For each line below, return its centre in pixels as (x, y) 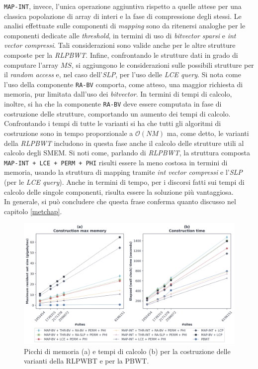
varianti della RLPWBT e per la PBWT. (86, 361)
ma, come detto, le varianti (208, 133)
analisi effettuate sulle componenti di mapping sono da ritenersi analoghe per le (125, 26)
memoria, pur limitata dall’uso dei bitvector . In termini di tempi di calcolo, (118, 94)
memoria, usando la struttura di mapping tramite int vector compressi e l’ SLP (123, 172)
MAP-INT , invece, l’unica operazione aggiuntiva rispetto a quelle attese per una (123, 6)
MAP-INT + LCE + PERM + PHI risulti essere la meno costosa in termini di (116, 162)
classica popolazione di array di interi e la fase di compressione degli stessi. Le (123, 16)
